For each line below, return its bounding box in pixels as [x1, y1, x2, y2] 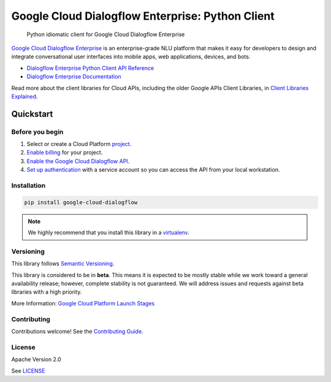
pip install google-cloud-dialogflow [24, 199, 138, 205]
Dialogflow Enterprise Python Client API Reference [26, 64, 154, 72]
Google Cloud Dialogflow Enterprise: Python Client [11, 9, 275, 23]
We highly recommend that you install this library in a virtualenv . [28, 229, 189, 236]
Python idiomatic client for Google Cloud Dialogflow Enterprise [26, 31, 185, 38]
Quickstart [11, 109, 53, 119]
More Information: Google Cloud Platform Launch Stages [11, 299, 155, 307]
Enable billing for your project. [26, 149, 103, 156]
